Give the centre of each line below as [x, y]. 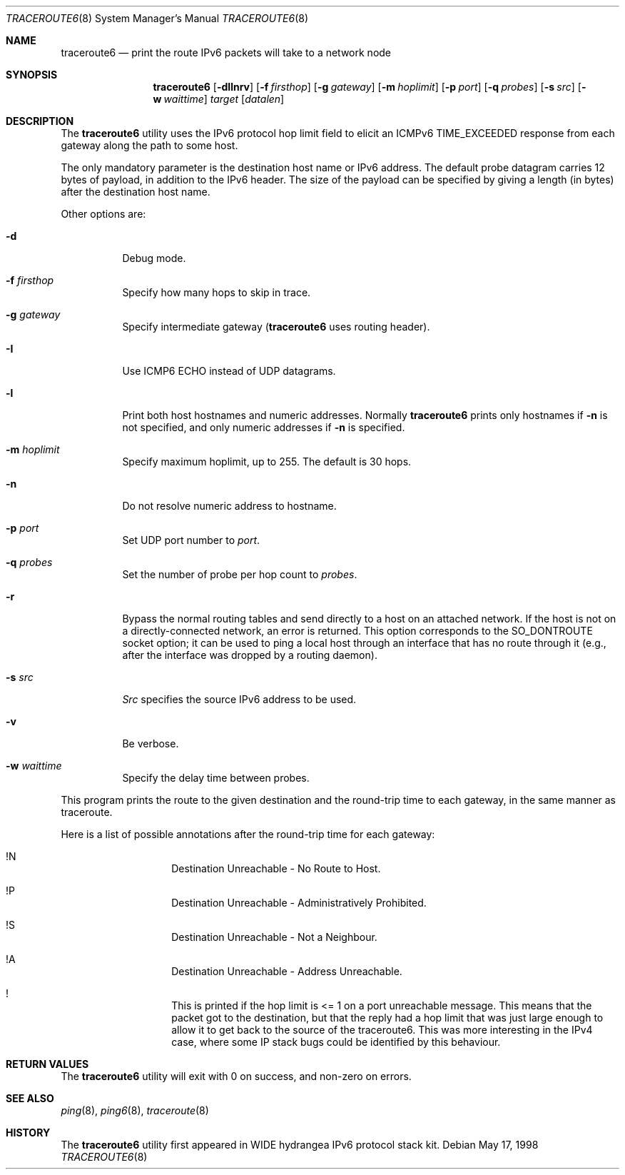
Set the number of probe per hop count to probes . [240, 574]
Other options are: [103, 214]
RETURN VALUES [47, 1064]
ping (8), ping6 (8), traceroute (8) [135, 1110]
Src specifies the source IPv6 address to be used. [239, 699]
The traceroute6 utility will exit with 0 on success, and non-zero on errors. [236, 1076]
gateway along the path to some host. [149, 145]
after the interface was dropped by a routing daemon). [250, 655]
